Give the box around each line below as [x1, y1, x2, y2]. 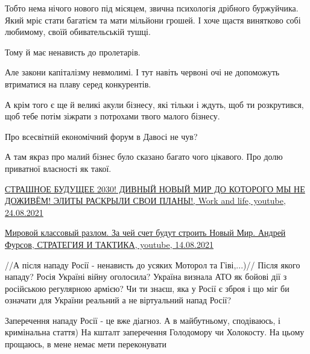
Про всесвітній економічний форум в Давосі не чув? [5, 130, 198, 142]
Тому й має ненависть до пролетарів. [5, 45, 141, 58]
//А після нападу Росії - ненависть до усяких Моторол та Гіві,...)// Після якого [5, 258, 300, 271]
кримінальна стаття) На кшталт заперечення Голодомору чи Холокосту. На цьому [5, 326, 305, 338]
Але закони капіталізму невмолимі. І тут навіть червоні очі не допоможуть [5, 66, 280, 78]
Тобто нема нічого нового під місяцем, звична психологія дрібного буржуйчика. [5, 2, 299, 14]
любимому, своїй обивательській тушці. [5, 25, 151, 38]
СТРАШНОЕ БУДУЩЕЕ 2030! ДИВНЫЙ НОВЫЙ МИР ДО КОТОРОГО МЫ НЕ [5, 182, 305, 195]
